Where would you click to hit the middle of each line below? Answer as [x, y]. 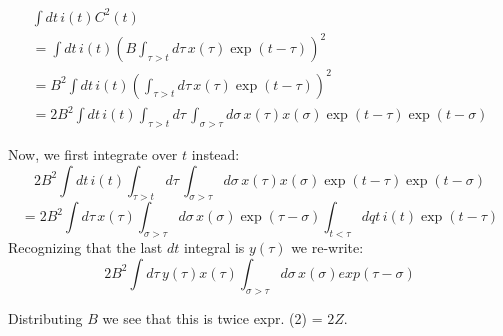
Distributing [45, 317]
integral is [214, 247]
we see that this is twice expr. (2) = [212, 317]
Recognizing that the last [85, 247]
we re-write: [327, 247]
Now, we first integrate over [93, 153]
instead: [215, 153]
